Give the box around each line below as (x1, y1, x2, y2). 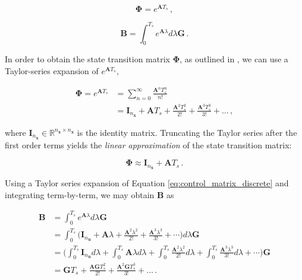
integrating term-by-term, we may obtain (5, 188, 155, 201)
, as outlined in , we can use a (180, 53, 288, 65)
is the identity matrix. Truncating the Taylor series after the (77, 126, 297, 138)
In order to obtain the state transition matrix (5, 53, 170, 65)
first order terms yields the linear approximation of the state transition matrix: (5, 138, 292, 151)
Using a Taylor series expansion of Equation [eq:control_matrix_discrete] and (5, 177, 289, 189)
